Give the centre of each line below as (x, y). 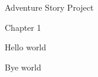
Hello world (26, 47)
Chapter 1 (23, 27)
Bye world (23, 67)
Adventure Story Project (49, 7)
